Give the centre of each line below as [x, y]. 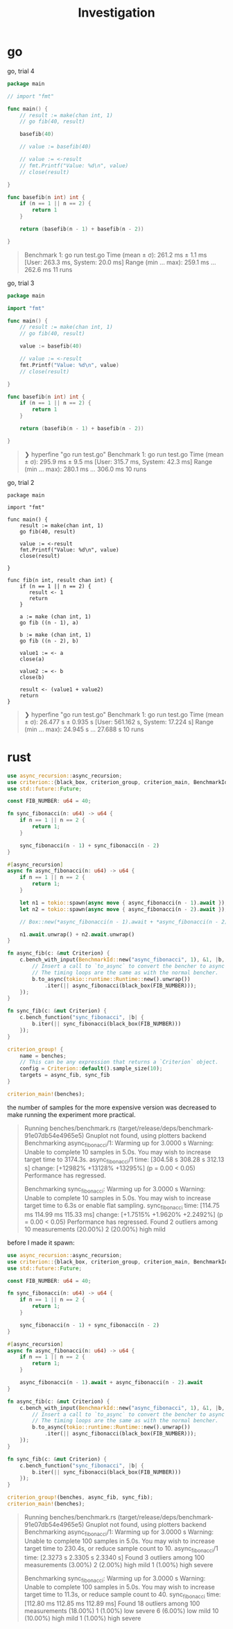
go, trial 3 [21, 283]
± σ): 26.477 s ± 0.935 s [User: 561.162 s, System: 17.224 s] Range [119, 722]
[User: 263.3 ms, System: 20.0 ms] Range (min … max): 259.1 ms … [120, 262]
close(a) [32, 659]
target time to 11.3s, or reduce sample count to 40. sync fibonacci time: [122, 1595]
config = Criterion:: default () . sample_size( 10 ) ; [91, 1069]
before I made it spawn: [41, 1243]
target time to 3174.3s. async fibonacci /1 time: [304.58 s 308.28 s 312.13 [124, 1160]
